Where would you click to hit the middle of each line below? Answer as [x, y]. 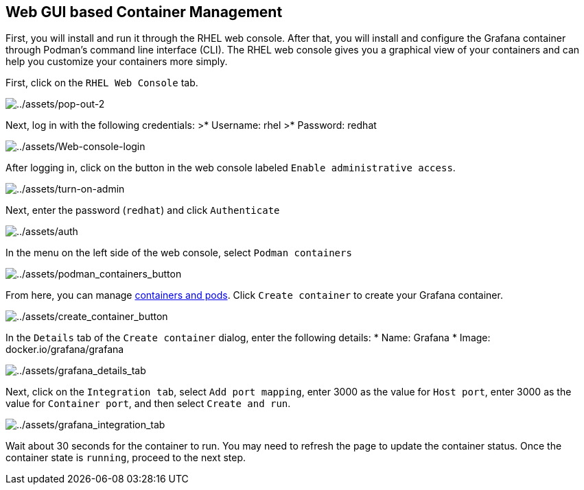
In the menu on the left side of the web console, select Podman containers [179, 253]
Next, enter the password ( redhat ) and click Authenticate [143, 210]
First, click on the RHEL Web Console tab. [102, 83]
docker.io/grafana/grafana [65, 350]
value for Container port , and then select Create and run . [148, 404]
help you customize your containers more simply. [117, 62]
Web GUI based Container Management [144, 12]
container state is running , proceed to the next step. [126, 458]
